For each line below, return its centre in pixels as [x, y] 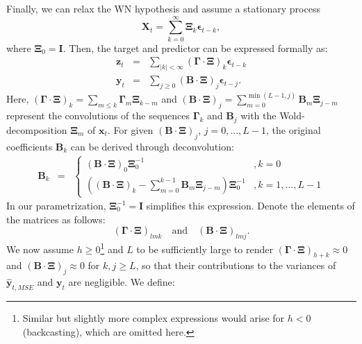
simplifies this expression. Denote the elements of [250, 206]
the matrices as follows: [56, 219]
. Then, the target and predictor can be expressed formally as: [195, 48]
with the [258, 115]
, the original [294, 129]
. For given [130, 129]
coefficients [30, 146]
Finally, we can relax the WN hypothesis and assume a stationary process [163, 8]
